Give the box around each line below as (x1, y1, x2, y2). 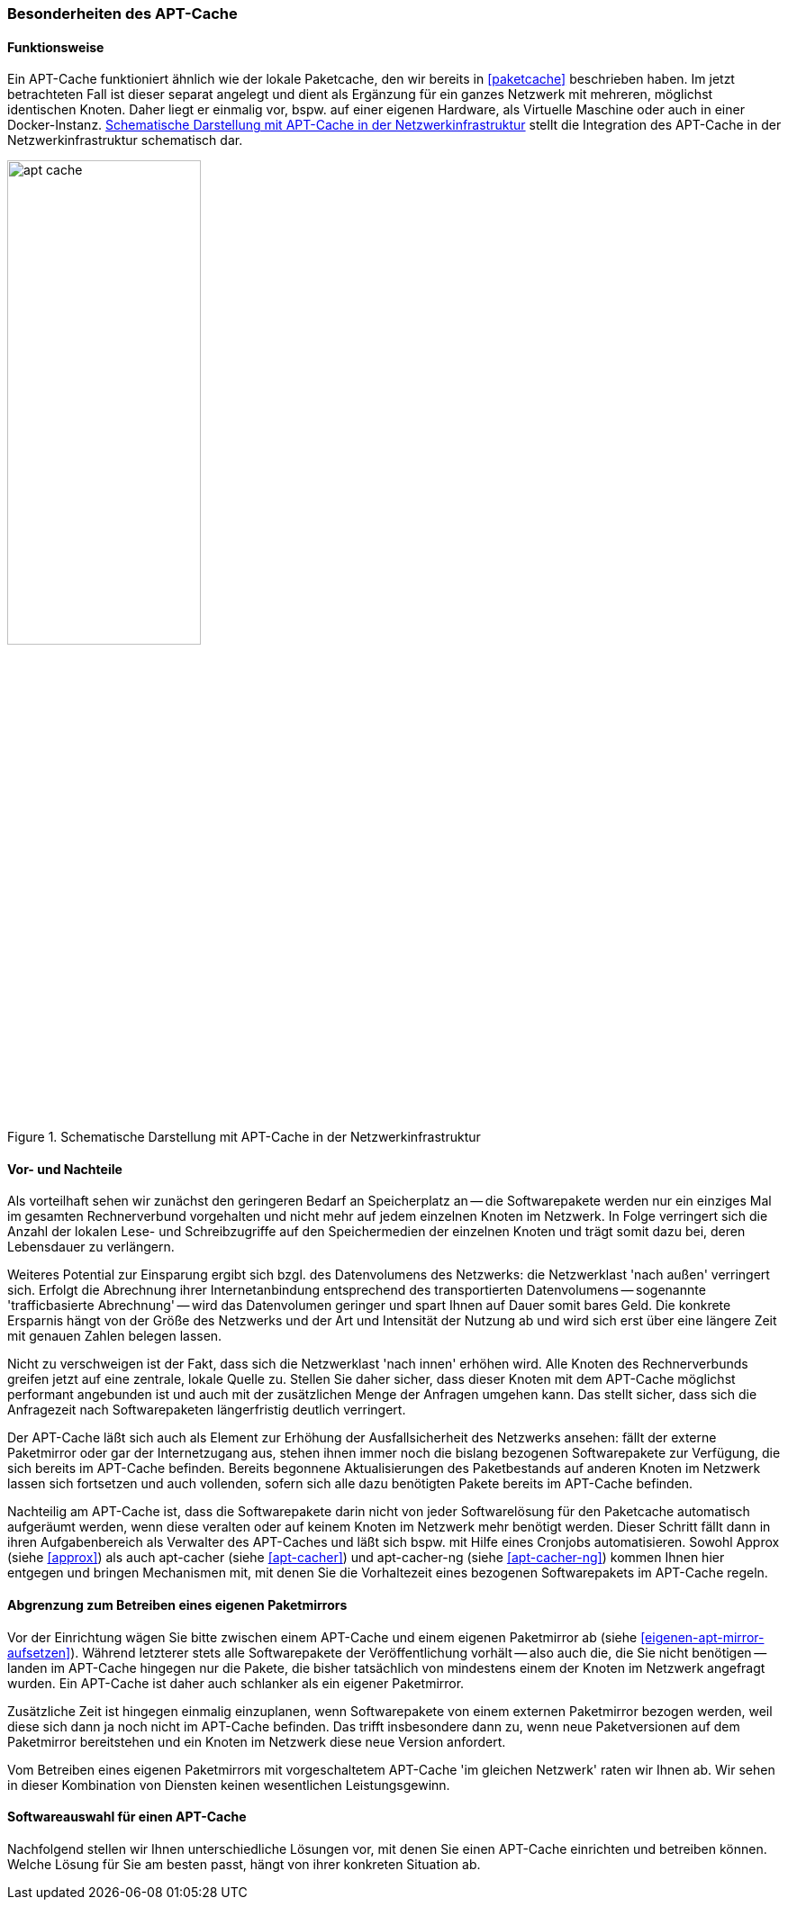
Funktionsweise (7, 39, 104, 55)
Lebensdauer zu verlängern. (7, 1239, 175, 1255)
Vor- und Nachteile (7, 1161, 122, 1177)
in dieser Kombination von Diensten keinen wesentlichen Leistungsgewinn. (7, 1776, 450, 1793)
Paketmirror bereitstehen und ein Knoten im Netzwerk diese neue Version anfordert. (7, 1733, 506, 1749)
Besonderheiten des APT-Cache (7, 5, 238, 23)
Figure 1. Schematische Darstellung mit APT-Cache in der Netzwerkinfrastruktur (7, 1129, 481, 1145)
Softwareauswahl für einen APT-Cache (7, 1809, 247, 1825)
